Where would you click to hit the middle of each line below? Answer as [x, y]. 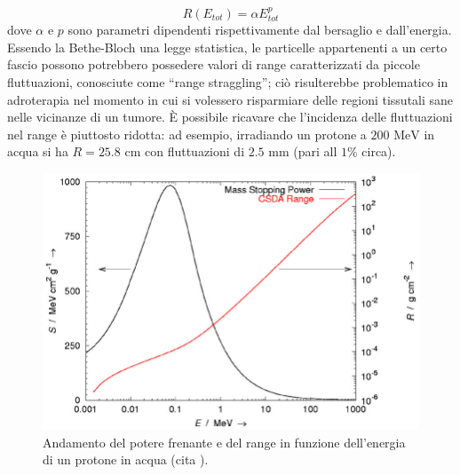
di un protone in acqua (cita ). [126, 459]
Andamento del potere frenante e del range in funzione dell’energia [224, 442]
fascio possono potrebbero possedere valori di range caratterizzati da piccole [214, 64]
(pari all [315, 151]
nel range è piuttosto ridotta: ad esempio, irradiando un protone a [187, 134]
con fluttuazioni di [194, 151]
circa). [379, 151]
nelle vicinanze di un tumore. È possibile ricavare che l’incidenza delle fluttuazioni [230, 117]
